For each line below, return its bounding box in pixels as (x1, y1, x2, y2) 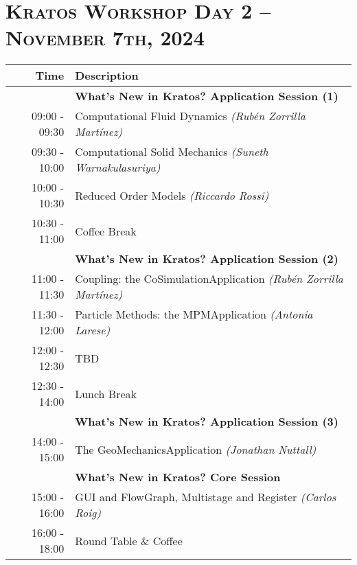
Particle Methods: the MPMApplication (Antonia (75, 306, 313, 323)
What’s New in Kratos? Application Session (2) (75, 251, 338, 267)
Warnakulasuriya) (75, 159, 161, 176)
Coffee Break (75, 222, 137, 239)
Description (75, 67, 139, 84)
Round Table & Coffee (75, 532, 183, 549)
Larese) (75, 322, 111, 338)
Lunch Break (75, 385, 137, 402)
